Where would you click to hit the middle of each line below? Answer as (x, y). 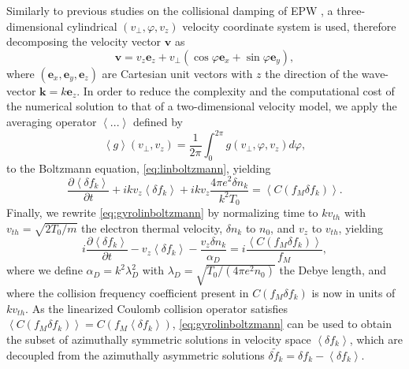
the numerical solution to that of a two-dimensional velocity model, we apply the (202, 106)
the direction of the (312, 73)
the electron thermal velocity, (152, 227)
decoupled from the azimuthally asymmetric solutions (136, 354)
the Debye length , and (333, 270)
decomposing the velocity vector (84, 41)
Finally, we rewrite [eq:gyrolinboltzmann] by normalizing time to (162, 212)
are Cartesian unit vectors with (177, 73)
